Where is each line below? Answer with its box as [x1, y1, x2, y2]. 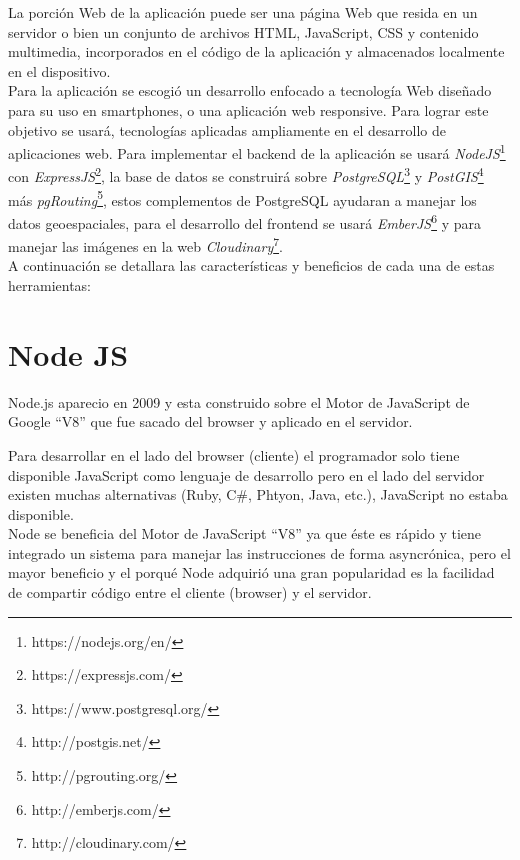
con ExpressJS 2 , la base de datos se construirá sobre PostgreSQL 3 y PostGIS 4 [8, 163, 484, 187]
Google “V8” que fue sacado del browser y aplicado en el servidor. [8, 411, 413, 432]
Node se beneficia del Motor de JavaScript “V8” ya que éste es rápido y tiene [8, 523, 481, 544]
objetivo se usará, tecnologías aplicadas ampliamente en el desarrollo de [8, 119, 446, 140]
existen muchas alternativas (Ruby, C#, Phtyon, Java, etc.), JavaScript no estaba [8, 484, 508, 505]
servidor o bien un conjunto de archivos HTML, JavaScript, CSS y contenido [8, 21, 479, 42]
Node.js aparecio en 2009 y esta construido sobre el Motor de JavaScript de [8, 391, 470, 412]
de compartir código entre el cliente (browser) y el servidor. [8, 582, 372, 603]
